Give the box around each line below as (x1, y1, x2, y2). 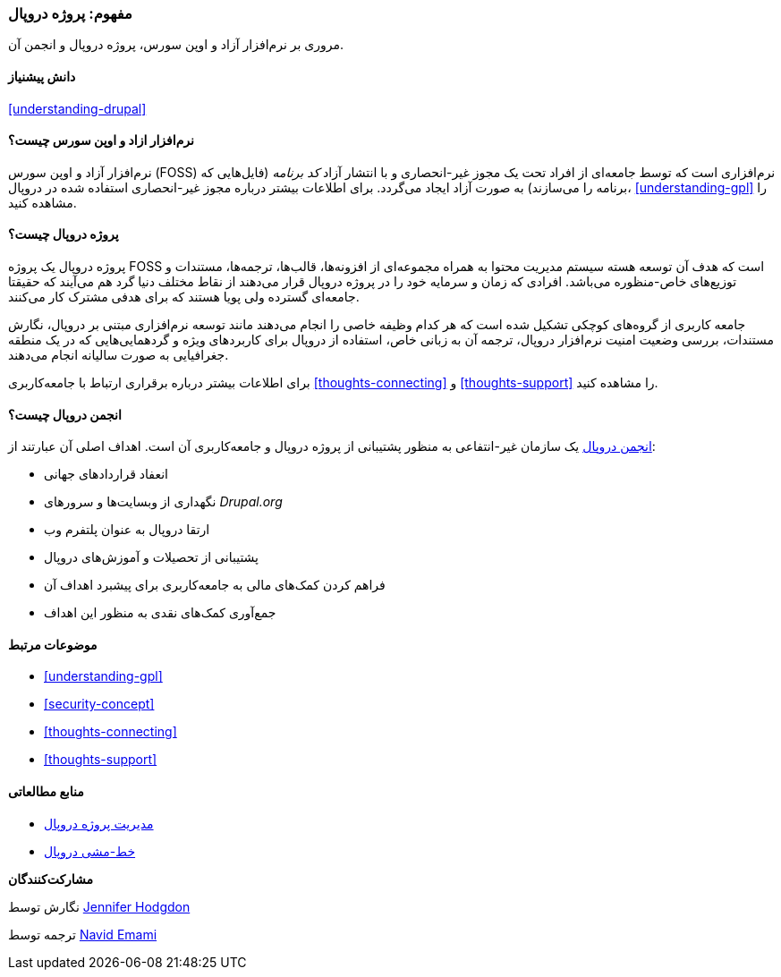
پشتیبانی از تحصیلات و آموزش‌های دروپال (44, 549, 259, 565)
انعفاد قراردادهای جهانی (44, 466, 168, 482)
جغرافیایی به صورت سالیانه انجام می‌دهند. (8, 347, 229, 363)
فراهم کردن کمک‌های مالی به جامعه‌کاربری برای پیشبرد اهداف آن (44, 577, 386, 593)
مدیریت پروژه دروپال (44, 815, 154, 831)
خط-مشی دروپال (44, 843, 136, 859)
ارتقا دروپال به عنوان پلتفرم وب (44, 522, 210, 538)
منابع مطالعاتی (8, 784, 84, 800)
